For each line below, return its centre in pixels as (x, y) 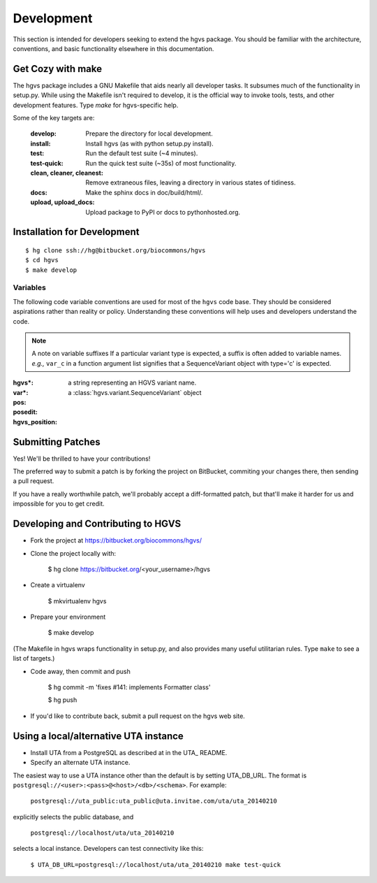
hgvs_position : (35, 422)
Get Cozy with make (58, 69)
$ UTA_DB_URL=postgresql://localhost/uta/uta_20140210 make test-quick (156, 864)
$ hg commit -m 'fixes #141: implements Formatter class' (129, 687)
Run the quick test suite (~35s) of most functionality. (161, 163)
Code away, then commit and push (80, 671)
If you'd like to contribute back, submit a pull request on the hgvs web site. (138, 716)
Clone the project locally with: (73, 553)
